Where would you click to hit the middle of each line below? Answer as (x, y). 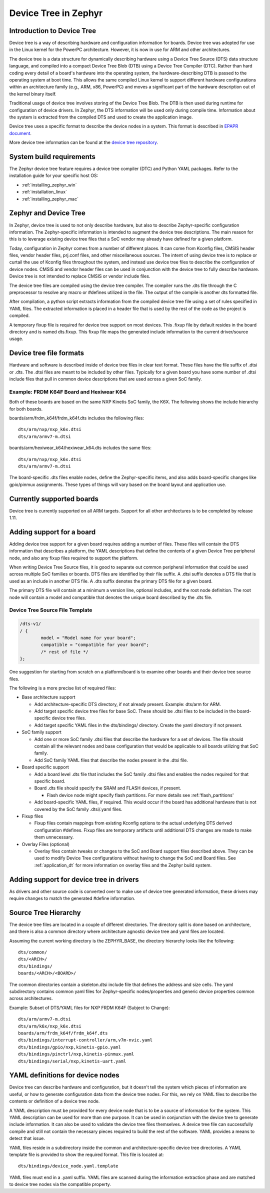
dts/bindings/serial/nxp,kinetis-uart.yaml (72, 1061)
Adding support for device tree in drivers (74, 879)
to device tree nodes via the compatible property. (60, 1184)
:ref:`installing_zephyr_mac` (50, 199)
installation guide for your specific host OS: (54, 175)
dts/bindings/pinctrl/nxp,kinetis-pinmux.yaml (76, 1054)
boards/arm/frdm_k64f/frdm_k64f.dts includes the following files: (77, 418)
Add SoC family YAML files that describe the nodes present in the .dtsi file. (111, 760)
